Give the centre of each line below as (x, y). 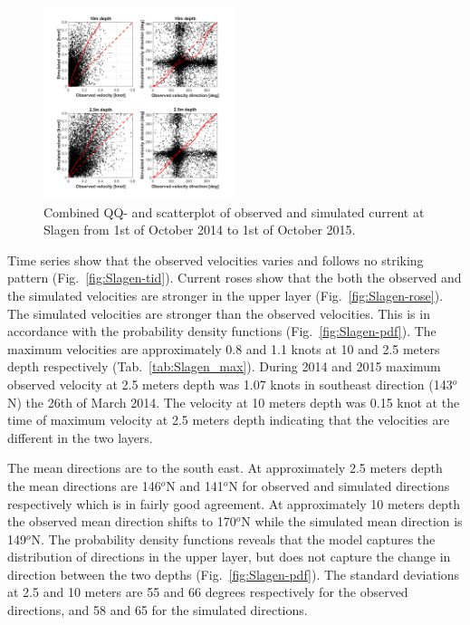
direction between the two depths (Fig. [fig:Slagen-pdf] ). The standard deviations (234, 574)
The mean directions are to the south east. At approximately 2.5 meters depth (225, 468)
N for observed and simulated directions (339, 485)
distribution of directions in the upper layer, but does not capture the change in (229, 557)
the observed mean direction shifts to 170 (122, 521)
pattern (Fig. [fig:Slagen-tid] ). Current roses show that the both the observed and (235, 278)
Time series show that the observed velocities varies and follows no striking (216, 260)
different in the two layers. (80, 437)
